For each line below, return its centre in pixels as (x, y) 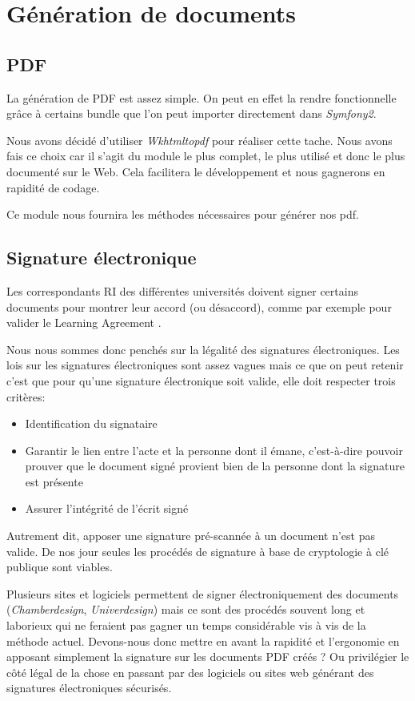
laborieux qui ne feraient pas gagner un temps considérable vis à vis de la (186, 625)
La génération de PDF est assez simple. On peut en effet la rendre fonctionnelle (202, 97)
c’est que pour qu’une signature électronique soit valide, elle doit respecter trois (201, 380)
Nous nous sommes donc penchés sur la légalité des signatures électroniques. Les (203, 349)
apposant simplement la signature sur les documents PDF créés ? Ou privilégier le (208, 657)
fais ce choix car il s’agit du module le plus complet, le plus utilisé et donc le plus (206, 156)
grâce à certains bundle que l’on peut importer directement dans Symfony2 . (192, 113)
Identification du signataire (91, 423)
